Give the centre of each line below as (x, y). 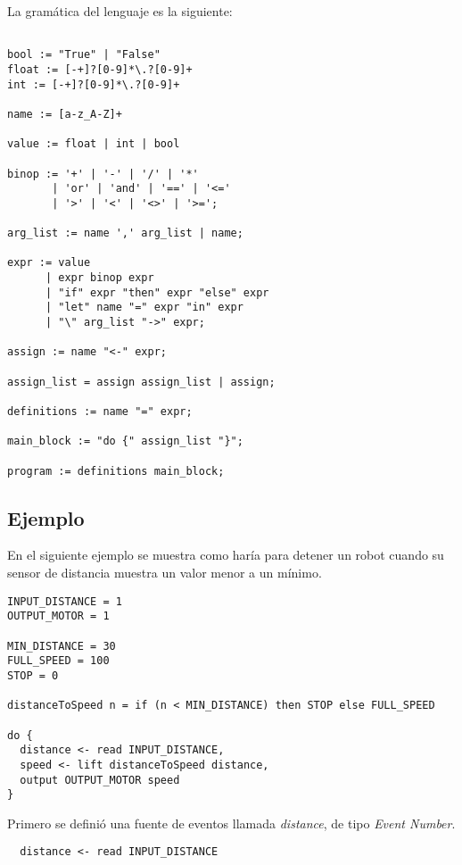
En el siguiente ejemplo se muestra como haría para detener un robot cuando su (226, 555)
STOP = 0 (33, 675)
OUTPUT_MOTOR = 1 (58, 616)
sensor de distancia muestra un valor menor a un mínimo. (165, 573)
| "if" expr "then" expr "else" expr (157, 292)
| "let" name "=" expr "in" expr (144, 308)
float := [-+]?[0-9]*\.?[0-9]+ (100, 69)
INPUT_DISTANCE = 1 (65, 601)
